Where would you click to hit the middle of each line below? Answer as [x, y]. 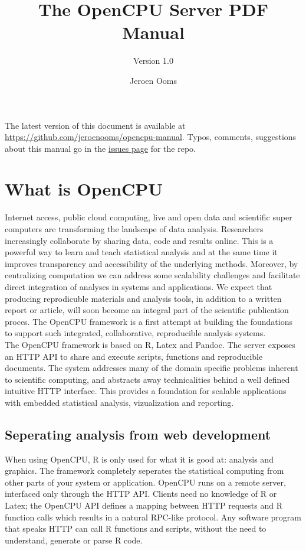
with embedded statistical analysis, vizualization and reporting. [119, 402]
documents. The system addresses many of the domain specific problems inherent [152, 368]
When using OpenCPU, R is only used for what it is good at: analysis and [139, 459]
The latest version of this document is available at [95, 125]
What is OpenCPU [84, 189]
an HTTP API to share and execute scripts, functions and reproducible [134, 356]
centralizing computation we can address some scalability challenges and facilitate [152, 275]
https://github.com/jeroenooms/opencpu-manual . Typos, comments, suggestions [151, 137]
